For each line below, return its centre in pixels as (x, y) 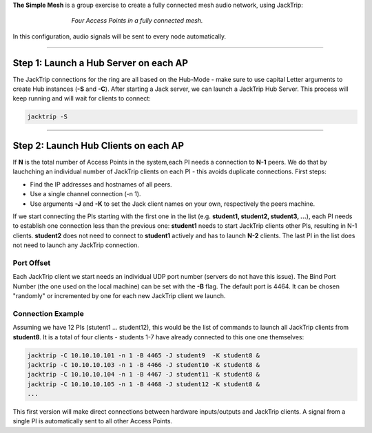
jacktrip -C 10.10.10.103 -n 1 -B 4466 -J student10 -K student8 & (144, 365)
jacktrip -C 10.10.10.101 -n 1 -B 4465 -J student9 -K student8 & (144, 355)
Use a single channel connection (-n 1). (85, 194)
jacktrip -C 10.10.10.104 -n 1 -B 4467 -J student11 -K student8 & (144, 374)
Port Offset (32, 263)
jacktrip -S (48, 117)
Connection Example (48, 313)
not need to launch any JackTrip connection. (76, 245)
